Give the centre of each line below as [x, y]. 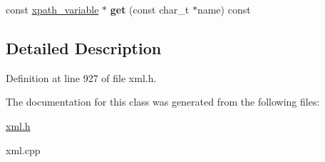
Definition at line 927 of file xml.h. [81, 77]
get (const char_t [150, 9]
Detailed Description [84, 47]
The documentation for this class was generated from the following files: [163, 102]
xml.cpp [23, 150]
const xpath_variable [52, 9]
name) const [224, 9]
